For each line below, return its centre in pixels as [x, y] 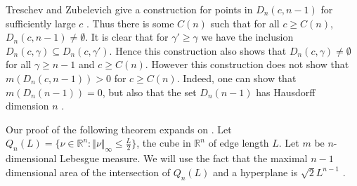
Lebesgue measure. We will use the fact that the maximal [184, 158]
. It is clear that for [127, 37]
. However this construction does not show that [247, 64]
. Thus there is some [130, 23]
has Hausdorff [286, 92]
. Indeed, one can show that [236, 78]
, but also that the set [149, 92]
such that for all [245, 23]
